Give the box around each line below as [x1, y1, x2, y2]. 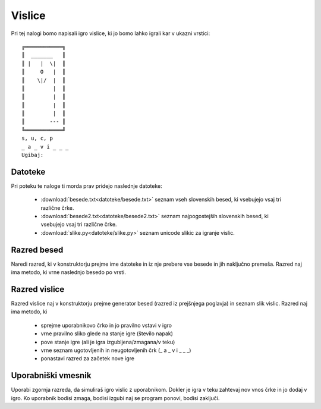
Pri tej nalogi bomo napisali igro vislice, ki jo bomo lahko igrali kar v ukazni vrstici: [11, 30, 210, 37]
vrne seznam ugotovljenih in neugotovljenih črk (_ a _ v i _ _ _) [40, 347, 191, 354]
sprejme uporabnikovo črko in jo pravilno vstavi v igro [40, 322, 172, 329]
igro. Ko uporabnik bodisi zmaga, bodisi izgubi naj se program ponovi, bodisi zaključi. [11, 394, 220, 401]
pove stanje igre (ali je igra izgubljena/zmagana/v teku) [40, 338, 175, 345]
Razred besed [11, 244, 64, 255]
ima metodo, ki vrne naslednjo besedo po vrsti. [11, 269, 126, 276]
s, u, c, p [21, 135, 53, 142]
